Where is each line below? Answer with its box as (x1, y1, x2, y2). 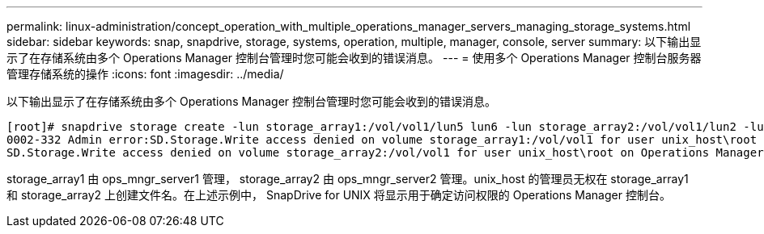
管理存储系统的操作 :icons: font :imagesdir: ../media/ (6, 67, 284, 81)
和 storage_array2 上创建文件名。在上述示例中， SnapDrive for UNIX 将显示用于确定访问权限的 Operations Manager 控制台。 (6, 188, 671, 202)
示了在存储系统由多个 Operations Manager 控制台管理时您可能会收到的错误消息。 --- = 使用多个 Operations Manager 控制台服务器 (6, 51, 702, 65)
